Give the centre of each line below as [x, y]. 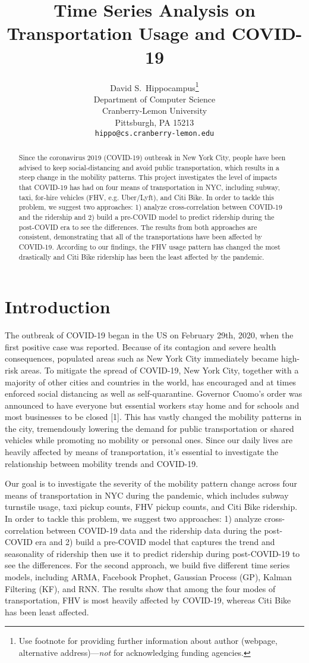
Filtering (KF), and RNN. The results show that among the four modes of [140, 588]
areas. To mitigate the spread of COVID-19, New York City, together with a [160, 370]
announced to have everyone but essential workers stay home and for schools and [152, 405]
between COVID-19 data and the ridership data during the [154, 530]
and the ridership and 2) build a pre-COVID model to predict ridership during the [146, 217]
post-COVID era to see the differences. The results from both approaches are [138, 227]
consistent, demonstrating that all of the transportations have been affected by [141, 237]
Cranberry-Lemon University [154, 110]
